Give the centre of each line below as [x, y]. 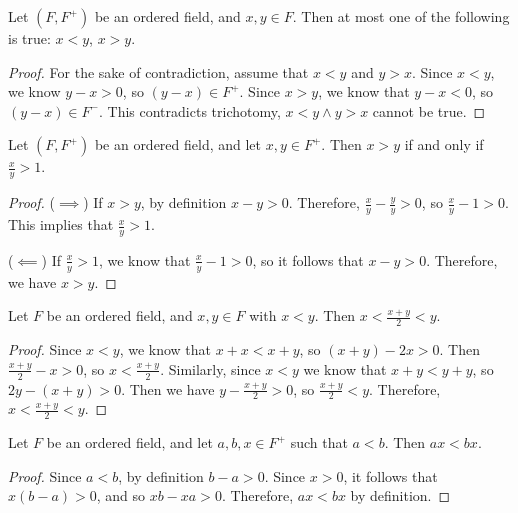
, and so [120, 495]
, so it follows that [308, 259]
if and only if [444, 144]
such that [319, 442]
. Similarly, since [210, 368]
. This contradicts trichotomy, [190, 110]
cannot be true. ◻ [429, 110]
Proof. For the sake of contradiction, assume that [158, 71]
